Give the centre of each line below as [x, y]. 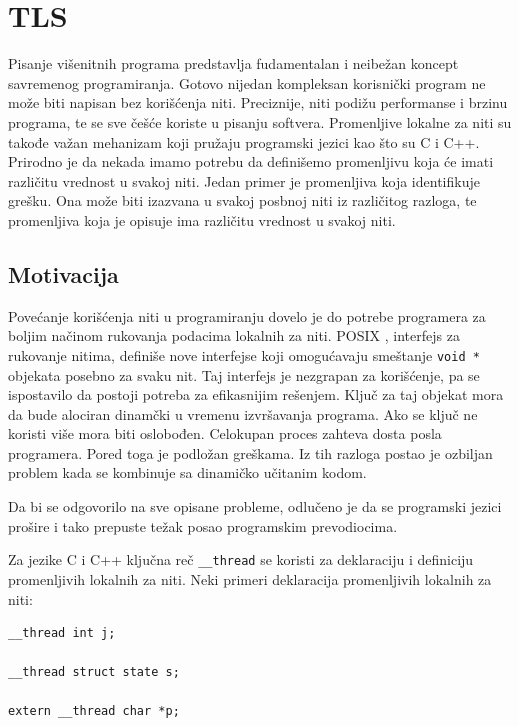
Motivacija [63, 273]
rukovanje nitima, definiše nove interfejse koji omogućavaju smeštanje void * [244, 354]
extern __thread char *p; [94, 711]
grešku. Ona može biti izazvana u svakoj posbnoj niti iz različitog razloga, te [242, 200]
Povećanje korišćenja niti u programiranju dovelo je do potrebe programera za [247, 315]
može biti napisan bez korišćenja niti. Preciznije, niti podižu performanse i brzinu [258, 102]
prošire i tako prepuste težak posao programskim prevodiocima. [203, 525]
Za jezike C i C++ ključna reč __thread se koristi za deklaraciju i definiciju [241, 559]
